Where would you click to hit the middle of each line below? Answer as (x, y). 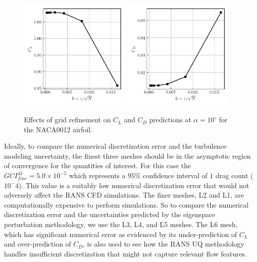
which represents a (97, 175)
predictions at (170, 120)
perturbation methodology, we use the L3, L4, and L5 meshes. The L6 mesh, (121, 224)
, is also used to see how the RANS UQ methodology (164, 244)
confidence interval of (175, 175)
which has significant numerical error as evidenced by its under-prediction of (121, 234)
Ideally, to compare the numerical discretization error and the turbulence (115, 146)
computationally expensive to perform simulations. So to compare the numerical (126, 204)
